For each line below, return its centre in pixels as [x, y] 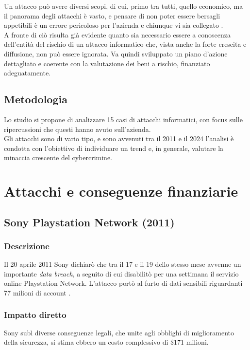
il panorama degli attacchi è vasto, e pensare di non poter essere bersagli [112, 15]
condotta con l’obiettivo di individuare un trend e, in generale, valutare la [114, 148]
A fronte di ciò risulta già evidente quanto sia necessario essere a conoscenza [117, 34]
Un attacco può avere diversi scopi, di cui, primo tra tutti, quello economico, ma [124, 6]
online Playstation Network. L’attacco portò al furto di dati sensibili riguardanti [123, 283]
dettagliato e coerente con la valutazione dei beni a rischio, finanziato [107, 63]
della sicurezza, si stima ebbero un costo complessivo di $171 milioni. [106, 342]
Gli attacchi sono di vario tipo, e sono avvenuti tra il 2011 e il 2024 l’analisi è [119, 138]
